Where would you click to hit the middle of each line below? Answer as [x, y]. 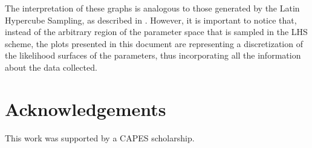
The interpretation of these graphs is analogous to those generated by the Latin [152, 8]
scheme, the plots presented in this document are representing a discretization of [154, 43]
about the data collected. [51, 67]
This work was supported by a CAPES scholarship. [100, 137]
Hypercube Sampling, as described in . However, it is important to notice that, [151, 20]
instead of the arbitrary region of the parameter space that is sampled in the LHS [156, 32]
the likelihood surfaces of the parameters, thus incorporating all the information [153, 55]
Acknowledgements [86, 108]
